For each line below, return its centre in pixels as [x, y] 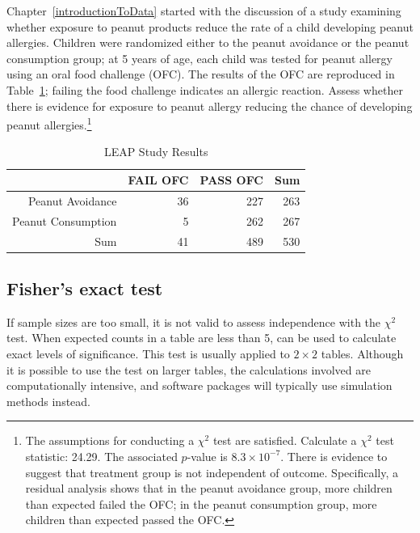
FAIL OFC [158, 180]
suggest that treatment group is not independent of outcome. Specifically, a [212, 472]
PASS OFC [231, 180]
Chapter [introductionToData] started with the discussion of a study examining [204, 11]
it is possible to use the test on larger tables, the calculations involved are [189, 369]
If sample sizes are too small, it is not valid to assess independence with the [194, 321]
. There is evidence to [334, 456]
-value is [207, 456]
